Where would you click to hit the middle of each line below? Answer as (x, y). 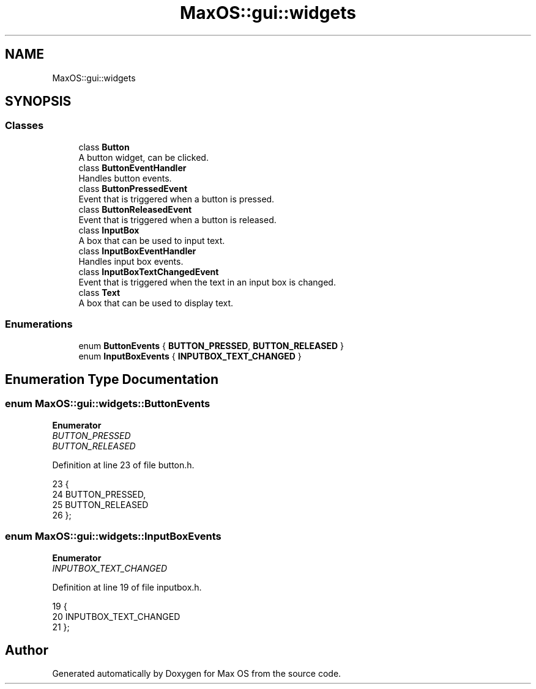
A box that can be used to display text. (156, 303)
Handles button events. (125, 178)
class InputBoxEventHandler (137, 251)
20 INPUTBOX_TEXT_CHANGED (116, 616)
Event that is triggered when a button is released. (177, 219)
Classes (24, 126)
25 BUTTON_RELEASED (100, 504)
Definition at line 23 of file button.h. (123, 465)
